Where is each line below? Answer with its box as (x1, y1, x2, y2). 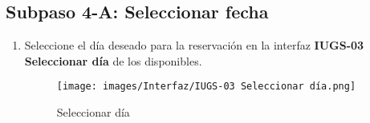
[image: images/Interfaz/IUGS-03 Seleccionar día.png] (56, 81, 356, 93)
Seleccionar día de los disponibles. (24, 52, 202, 69)
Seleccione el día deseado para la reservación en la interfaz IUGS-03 (24, 37, 364, 54)
